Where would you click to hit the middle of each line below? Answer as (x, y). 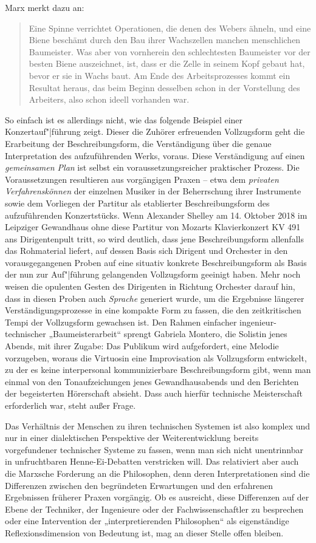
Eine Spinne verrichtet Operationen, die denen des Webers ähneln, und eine (170, 28)
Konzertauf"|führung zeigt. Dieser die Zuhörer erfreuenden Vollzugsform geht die (155, 131)
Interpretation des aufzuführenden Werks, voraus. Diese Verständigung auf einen (155, 155)
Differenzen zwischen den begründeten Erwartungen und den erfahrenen (139, 485)
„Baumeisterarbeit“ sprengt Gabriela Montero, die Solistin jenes (168, 334)
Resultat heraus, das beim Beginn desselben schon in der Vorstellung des (164, 87)
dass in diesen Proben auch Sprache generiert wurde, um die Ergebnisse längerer (155, 298)
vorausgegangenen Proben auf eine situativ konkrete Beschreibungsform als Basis (156, 262)
